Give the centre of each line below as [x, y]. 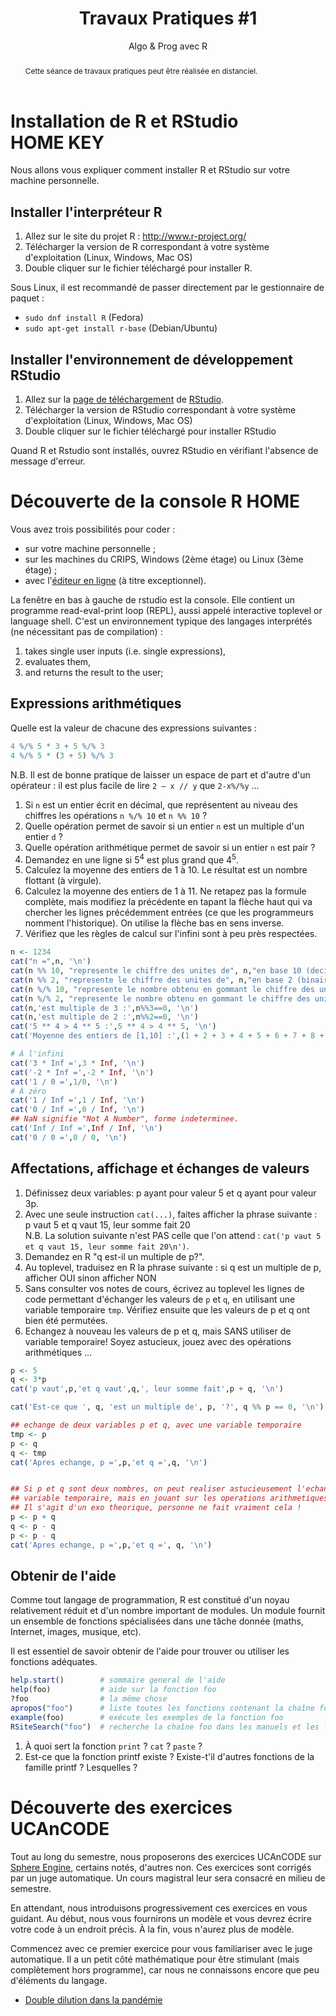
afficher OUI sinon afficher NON [90, 1278]
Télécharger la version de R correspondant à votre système [147, 247]
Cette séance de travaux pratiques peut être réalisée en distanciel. [141, 70]
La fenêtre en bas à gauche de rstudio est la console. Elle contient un [153, 600]
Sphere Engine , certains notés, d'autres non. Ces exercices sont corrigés [161, 1867]
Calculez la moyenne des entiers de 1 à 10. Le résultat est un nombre [166, 870]
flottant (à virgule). [63, 881]
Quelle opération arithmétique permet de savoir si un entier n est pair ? [170, 847]
